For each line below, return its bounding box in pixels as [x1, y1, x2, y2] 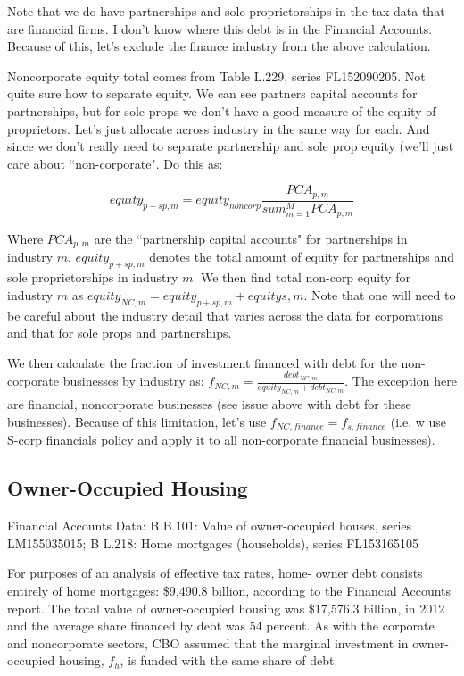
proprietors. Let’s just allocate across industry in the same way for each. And [7, 119, 430, 138]
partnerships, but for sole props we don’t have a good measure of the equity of [7, 101, 436, 120]
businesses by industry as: [62, 371, 204, 390]
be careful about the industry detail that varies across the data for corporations [7, 305, 443, 324]
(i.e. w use [390, 412, 446, 430]
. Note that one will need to [303, 285, 456, 304]
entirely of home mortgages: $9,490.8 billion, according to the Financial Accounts [7, 580, 452, 599]
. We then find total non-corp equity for [193, 268, 410, 287]
